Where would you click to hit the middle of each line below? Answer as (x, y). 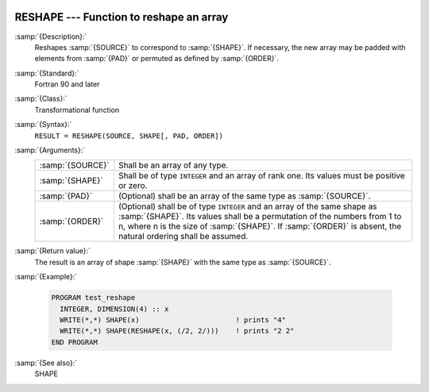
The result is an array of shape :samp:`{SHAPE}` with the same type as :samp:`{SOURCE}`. (183, 262)
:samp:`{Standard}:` (47, 73)
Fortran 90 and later (67, 84)
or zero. (133, 186)
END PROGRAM (75, 342)
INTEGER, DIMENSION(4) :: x (114, 309)
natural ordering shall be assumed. (183, 236)
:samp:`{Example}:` (46, 277)
